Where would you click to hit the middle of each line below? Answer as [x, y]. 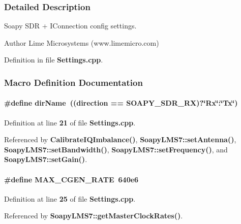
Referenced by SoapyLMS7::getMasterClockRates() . [94, 216]
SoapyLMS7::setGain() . [46, 159]
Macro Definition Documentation [73, 82]
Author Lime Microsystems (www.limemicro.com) [82, 42]
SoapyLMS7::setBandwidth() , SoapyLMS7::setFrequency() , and [116, 149]
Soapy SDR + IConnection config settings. [70, 26]
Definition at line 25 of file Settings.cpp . [70, 198]
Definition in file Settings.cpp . [54, 60]
